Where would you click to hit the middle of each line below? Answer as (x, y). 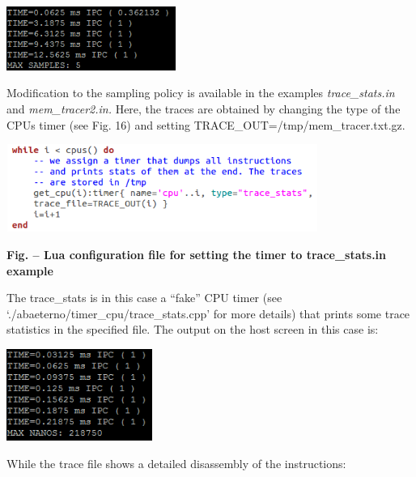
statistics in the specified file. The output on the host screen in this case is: (193, 329)
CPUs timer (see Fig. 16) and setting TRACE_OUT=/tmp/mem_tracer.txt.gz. (206, 124)
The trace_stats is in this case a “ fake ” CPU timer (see (144, 298)
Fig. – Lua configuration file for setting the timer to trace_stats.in (197, 254)
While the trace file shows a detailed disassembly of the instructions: (176, 464)
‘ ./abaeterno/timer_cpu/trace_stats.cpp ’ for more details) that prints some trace (208, 313)
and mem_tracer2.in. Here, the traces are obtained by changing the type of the (204, 108)
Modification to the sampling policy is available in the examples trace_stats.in (201, 93)
